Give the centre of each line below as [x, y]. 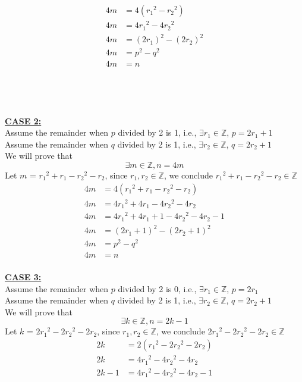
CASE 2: [23, 120]
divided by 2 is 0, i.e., [157, 288]
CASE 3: [23, 277]
